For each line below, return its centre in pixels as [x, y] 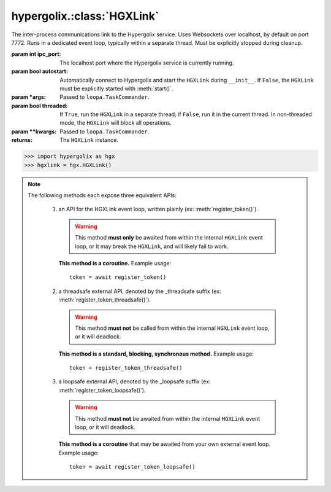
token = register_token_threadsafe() [126, 368]
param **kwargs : [34, 131]
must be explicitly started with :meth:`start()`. [116, 88]
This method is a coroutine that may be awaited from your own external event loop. [165, 444]
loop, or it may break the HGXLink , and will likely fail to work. [152, 246]
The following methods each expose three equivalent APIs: [102, 195]
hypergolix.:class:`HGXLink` [85, 16]
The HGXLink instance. [89, 140]
